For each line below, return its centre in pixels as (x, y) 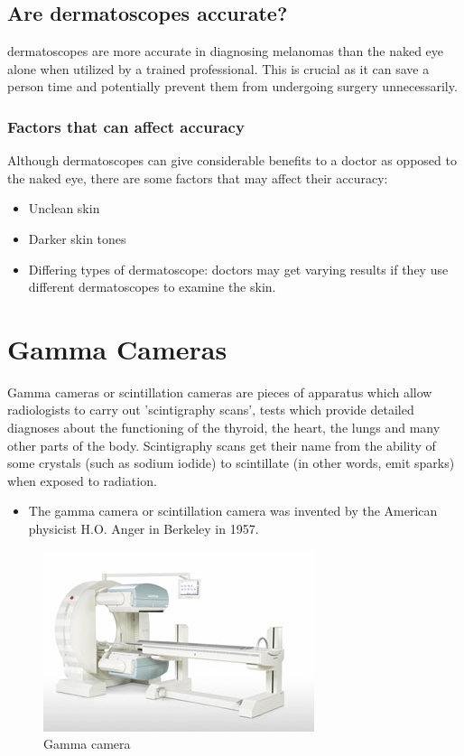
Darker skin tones (77, 238)
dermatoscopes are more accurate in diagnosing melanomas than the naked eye (226, 51)
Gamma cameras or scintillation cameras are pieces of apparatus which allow (220, 392)
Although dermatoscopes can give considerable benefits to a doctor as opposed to (232, 160)
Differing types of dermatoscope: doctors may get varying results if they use (238, 269)
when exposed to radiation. (82, 480)
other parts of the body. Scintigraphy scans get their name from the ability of (222, 445)
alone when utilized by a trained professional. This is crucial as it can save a (218, 68)
